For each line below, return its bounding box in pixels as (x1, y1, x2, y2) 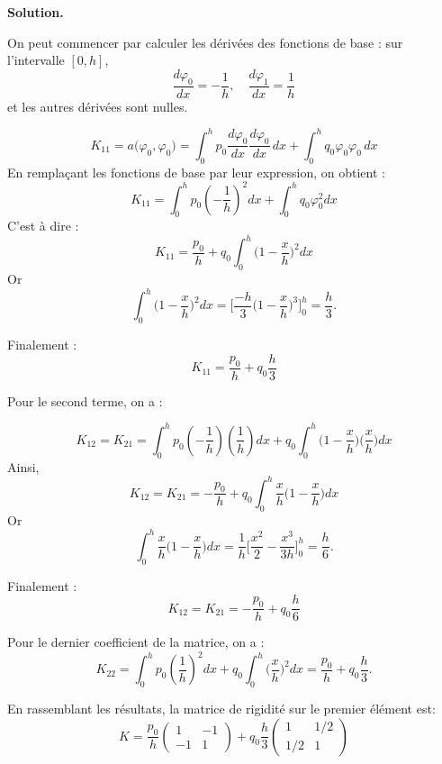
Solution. (7, 3, 64, 21)
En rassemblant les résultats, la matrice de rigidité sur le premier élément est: (7, 699, 436, 718)
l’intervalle (7, 50, 65, 69)
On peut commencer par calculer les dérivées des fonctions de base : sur (7, 32, 403, 51)
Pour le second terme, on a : (7, 391, 163, 410)
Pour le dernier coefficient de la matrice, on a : (7, 632, 265, 651)
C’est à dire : (7, 216, 79, 235)
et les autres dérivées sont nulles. (7, 96, 188, 115)
